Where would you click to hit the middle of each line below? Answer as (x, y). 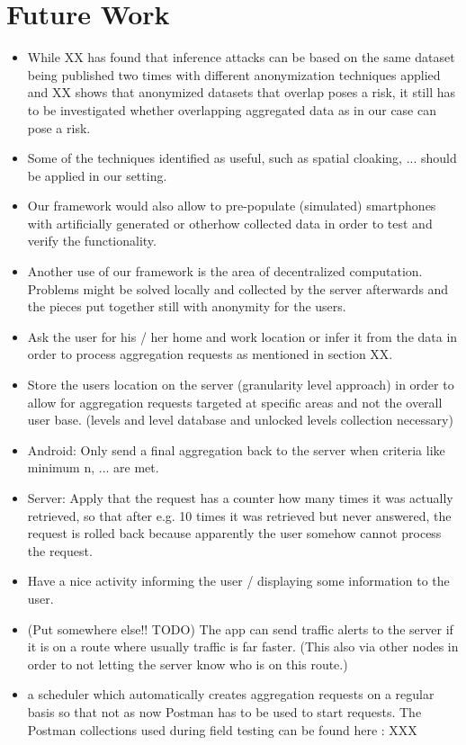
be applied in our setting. (97, 175)
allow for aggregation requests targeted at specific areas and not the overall (235, 402)
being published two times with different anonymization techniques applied (234, 74)
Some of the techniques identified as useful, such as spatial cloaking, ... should (242, 158)
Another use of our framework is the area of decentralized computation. (225, 271)
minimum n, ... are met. (93, 467)
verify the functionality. (92, 241)
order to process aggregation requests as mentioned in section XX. (210, 354)
